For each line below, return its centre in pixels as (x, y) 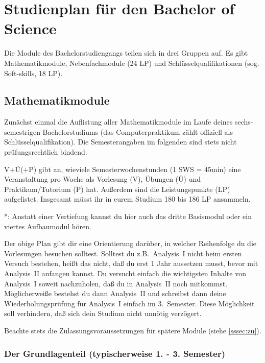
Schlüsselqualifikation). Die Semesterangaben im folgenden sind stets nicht (121, 142)
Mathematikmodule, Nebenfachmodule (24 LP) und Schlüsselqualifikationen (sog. (132, 63)
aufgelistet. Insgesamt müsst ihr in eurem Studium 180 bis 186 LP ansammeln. (127, 199)
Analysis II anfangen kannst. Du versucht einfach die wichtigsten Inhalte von (125, 273)
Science (30, 28)
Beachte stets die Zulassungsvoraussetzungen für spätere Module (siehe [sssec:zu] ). (133, 330)
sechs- (244, 122)
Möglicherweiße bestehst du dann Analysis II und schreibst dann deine (115, 293)
